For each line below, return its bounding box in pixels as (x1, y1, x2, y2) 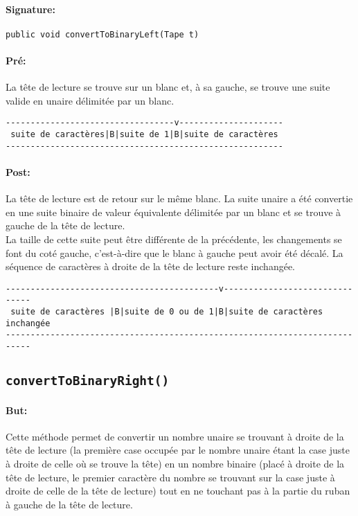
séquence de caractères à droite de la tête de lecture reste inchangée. (6, 259, 295, 274)
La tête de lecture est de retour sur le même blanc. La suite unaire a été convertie (6, 191, 353, 206)
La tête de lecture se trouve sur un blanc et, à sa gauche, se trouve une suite (6, 80, 330, 94)
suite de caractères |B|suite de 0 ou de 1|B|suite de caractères (10, 307, 323, 317)
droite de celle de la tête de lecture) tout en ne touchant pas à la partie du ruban (6, 483, 350, 498)
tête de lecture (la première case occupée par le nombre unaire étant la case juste (6, 443, 350, 457)
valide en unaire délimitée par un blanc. (6, 93, 174, 107)
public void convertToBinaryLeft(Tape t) (6, 29, 199, 39)
